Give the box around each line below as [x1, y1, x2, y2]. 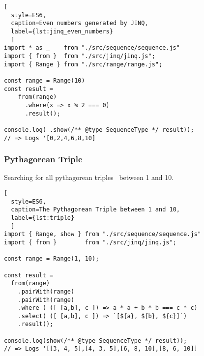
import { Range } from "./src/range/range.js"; [4, 60, 163, 68]
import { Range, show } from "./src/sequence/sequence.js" [4, 231, 201, 238]
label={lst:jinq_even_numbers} [11, 28, 113, 35]
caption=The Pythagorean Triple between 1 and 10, [11, 206, 180, 213]
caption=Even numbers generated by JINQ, [11, 20, 148, 27]
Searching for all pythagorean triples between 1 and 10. [4, 172, 174, 182]
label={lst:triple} [11, 214, 75, 221]
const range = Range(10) [4, 77, 85, 84]
